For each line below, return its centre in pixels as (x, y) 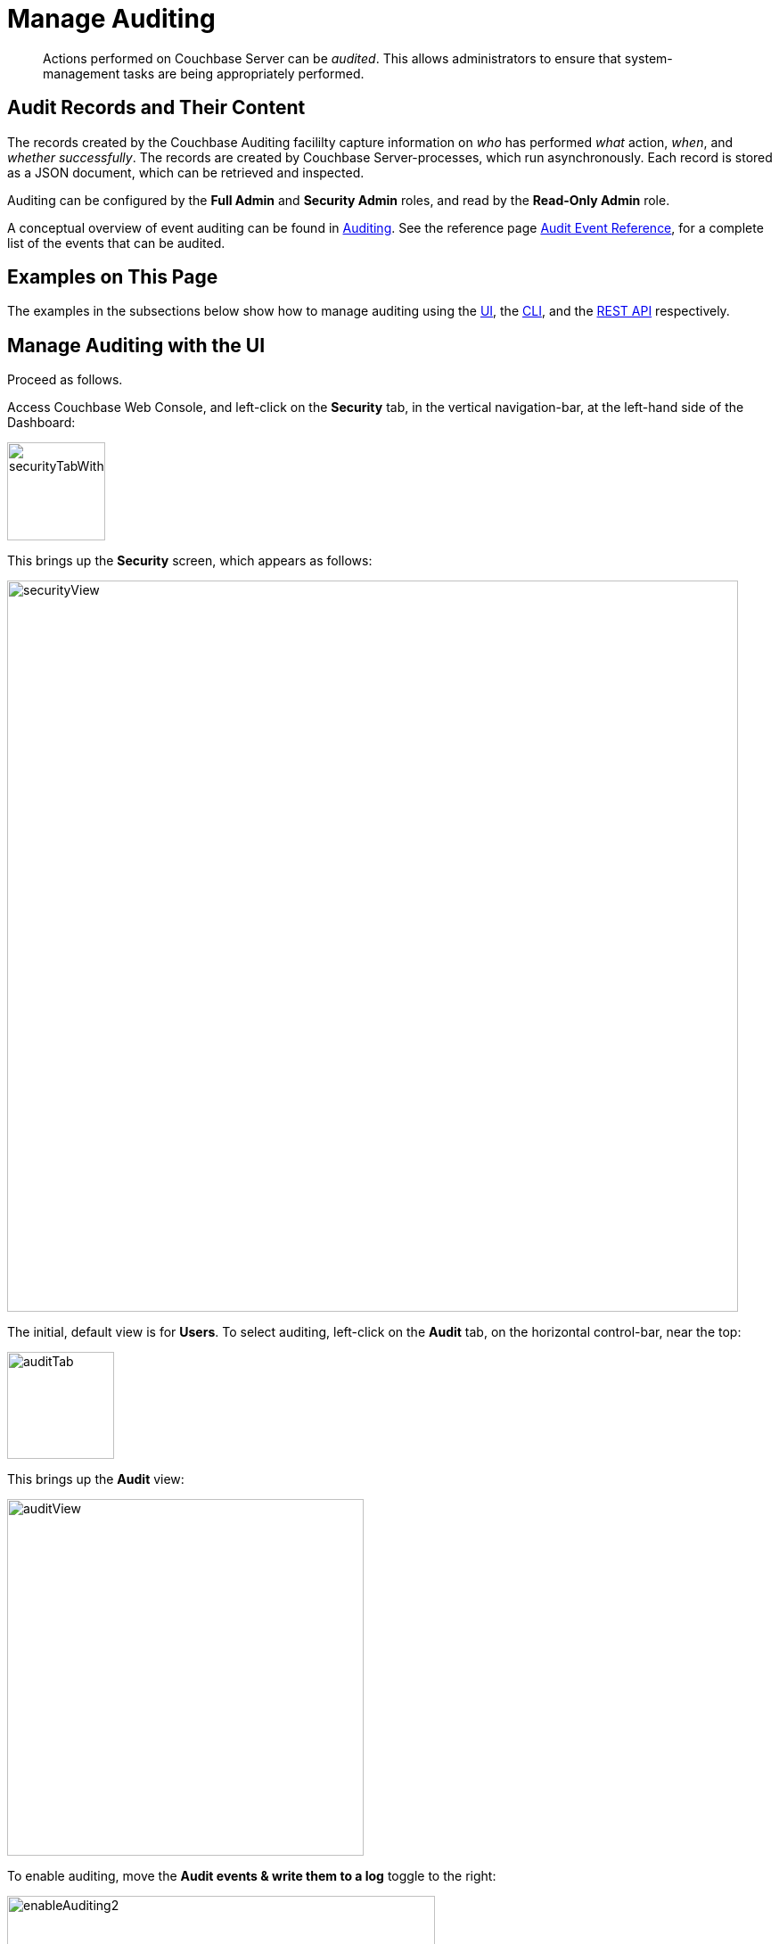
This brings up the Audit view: (96, 1479)
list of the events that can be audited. (116, 243)
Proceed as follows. (65, 380)
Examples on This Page (113, 277)
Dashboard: (41, 423)
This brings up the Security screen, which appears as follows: (190, 561)
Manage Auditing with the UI (136, 345)
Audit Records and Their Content (156, 108)
